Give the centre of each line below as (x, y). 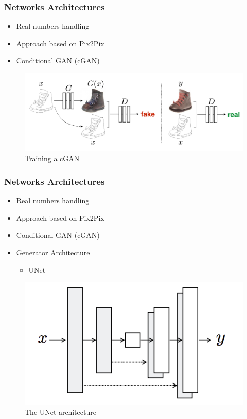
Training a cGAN (52, 158)
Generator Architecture (53, 252)
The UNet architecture (60, 412)
